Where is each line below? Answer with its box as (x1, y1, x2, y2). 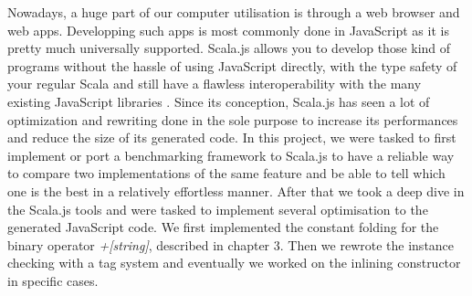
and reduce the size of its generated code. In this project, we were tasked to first (7, 128, 456, 147)
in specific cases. (7, 270, 99, 290)
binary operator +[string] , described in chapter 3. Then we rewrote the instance (7, 235, 455, 254)
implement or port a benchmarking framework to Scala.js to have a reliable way (7, 145, 455, 164)
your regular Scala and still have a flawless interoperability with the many (7, 74, 422, 93)
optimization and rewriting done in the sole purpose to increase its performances (7, 110, 458, 129)
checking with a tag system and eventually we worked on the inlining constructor (7, 253, 461, 272)
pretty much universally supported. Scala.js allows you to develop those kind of (7, 38, 451, 58)
